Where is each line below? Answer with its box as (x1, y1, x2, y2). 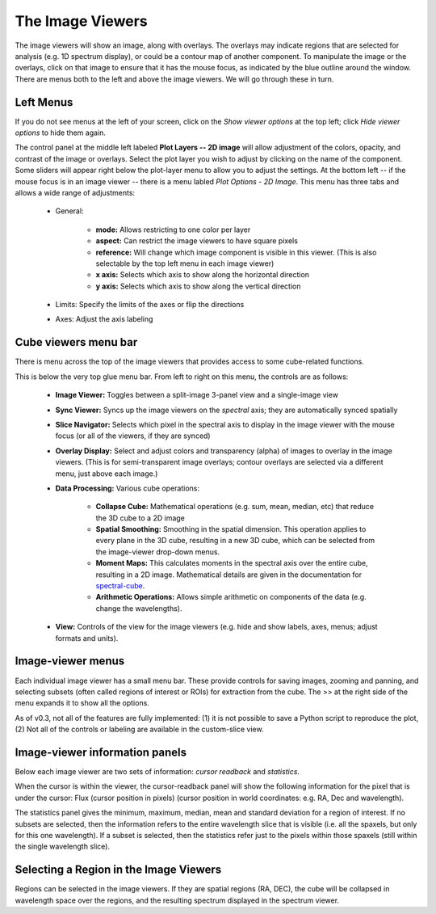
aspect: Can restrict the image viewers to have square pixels (95, 236, 299, 246)
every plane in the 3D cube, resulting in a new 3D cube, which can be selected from (95, 536, 375, 545)
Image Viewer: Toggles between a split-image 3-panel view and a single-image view (55, 390, 339, 400)
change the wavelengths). (95, 603, 182, 613)
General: (55, 206, 84, 216)
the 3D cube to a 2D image (95, 513, 186, 523)
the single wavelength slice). (15, 841, 111, 852)
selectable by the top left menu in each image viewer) (95, 259, 275, 268)
